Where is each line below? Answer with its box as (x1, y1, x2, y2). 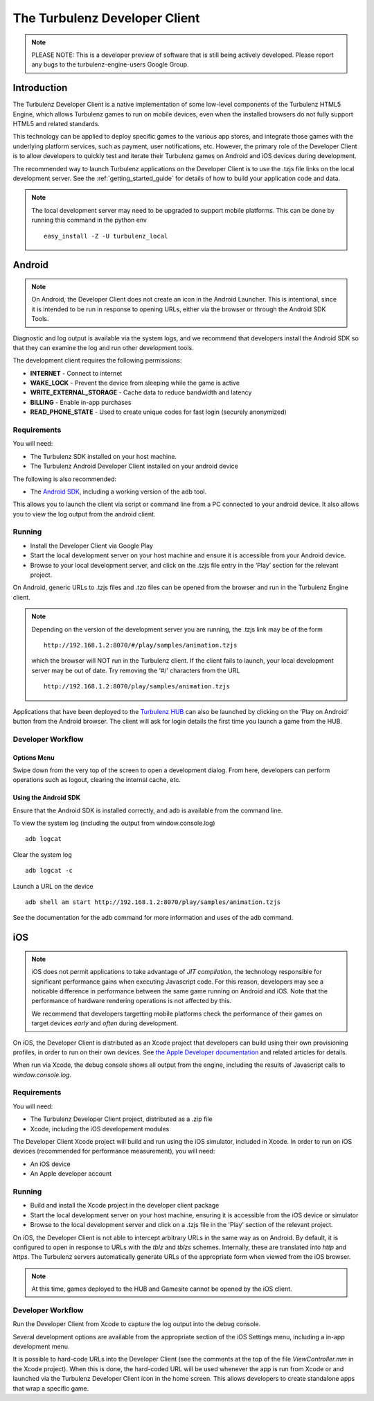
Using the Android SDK (12, 794, 81, 802)
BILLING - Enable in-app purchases (30, 398, 132, 406)
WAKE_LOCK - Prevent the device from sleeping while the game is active (30, 378, 240, 388)
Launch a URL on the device (12, 882, 93, 890)
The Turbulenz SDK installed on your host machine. (30, 452, 177, 460)
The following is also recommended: (12, 475, 117, 483)
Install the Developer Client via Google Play (30, 541, 154, 550)
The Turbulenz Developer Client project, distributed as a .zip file (30, 1115, 213, 1123)
